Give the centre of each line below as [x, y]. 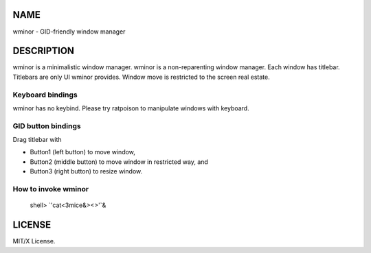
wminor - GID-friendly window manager [69, 32]
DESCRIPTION [44, 51]
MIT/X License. [34, 241]
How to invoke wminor [51, 189]
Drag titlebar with [37, 140]
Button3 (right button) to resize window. [86, 171]
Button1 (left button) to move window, [82, 152]
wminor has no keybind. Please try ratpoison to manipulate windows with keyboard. [131, 108]
